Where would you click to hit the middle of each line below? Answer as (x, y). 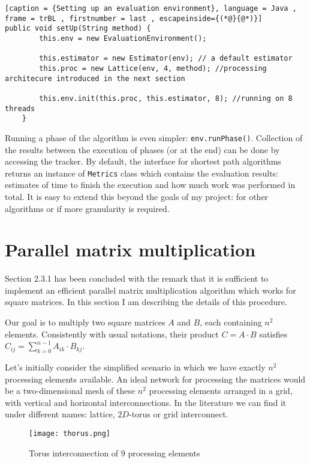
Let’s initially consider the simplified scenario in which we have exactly (135, 367)
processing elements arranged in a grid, (221, 391)
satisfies (273, 334)
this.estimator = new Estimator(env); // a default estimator (166, 59)
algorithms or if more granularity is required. (87, 208)
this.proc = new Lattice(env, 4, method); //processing (153, 68)
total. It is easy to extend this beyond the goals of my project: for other (137, 196)
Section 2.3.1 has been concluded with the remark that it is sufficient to (137, 278)
